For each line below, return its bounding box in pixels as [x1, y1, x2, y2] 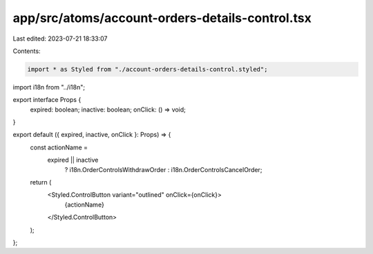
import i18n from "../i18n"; [12, 83, 86, 91]
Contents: [12, 47, 41, 55]
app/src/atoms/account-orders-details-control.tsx [12, 10, 312, 25]
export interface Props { [12, 96, 82, 104]
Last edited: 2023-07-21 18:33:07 [12, 34, 108, 43]
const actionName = [30, 143, 88, 151]
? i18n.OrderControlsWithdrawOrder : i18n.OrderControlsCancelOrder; [64, 165, 262, 173]
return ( [30, 178, 52, 187]
